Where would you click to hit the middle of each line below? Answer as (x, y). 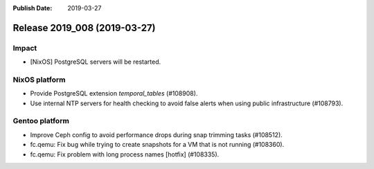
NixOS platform (39, 80)
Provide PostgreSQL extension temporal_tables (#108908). (114, 94)
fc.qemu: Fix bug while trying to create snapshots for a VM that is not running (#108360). (157, 145)
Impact (25, 48)
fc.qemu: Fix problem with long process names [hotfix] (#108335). (125, 154)
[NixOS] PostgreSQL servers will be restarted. (96, 62)
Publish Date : (33, 8)
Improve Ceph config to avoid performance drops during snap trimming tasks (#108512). (157, 134)
